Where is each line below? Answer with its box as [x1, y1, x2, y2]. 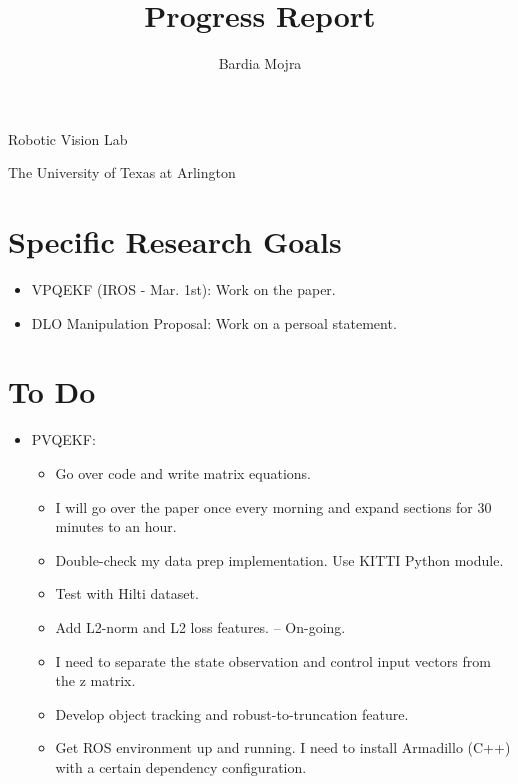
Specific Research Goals [8, 221, 342, 262]
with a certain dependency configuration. [55, 756, 307, 777]
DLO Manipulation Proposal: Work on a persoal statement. [31, 312, 397, 333]
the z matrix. [55, 670, 136, 691]
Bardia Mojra [218, 53, 302, 74]
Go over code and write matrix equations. [55, 462, 311, 483]
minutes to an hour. [55, 516, 177, 537]
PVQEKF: [31, 429, 96, 450]
